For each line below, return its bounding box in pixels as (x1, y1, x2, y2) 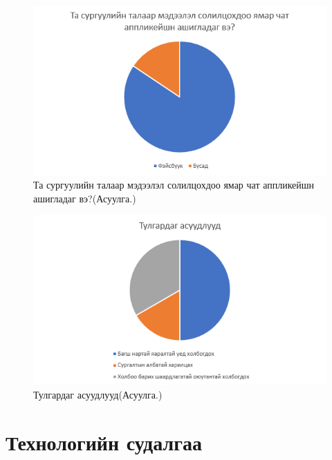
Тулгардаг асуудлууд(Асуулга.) (33, 387, 163, 401)
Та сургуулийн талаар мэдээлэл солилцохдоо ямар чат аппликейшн (33, 178, 315, 192)
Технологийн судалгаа (6, 428, 202, 456)
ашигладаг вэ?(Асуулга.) (33, 191, 136, 205)
